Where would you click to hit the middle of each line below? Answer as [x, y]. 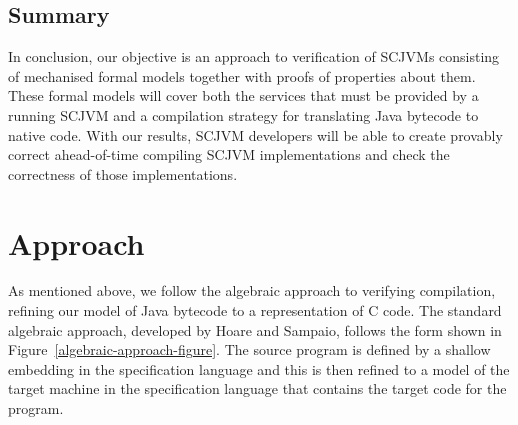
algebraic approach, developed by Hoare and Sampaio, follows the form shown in [255, 329]
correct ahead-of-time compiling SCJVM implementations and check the [229, 154]
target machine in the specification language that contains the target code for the [257, 388]
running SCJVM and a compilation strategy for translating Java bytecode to [243, 114]
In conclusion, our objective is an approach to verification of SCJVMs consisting [254, 56]
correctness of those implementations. [123, 173]
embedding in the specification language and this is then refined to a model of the [259, 368]
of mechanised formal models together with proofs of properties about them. [242, 75]
